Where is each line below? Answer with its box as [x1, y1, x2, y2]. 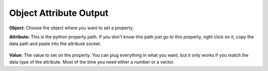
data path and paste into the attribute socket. [9, 41, 101, 47]
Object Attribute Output [9, 7, 109, 18]
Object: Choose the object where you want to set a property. [9, 25, 134, 31]
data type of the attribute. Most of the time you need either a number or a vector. [9, 59, 175, 65]
